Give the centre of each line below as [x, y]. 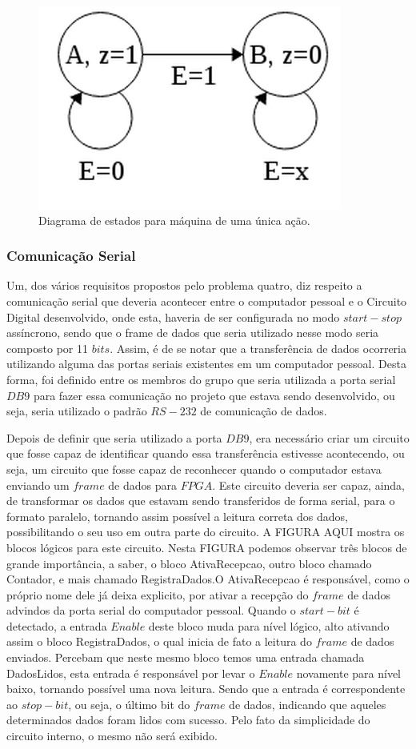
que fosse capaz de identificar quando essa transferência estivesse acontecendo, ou [206, 453]
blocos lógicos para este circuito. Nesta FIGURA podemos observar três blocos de [207, 547]
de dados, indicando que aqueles [308, 704]
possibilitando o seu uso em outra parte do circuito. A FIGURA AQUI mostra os [206, 532]
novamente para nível [348, 673]
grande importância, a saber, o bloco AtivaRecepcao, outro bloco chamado [189, 563]
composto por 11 [48, 348]
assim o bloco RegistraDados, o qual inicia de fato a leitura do [159, 641]
